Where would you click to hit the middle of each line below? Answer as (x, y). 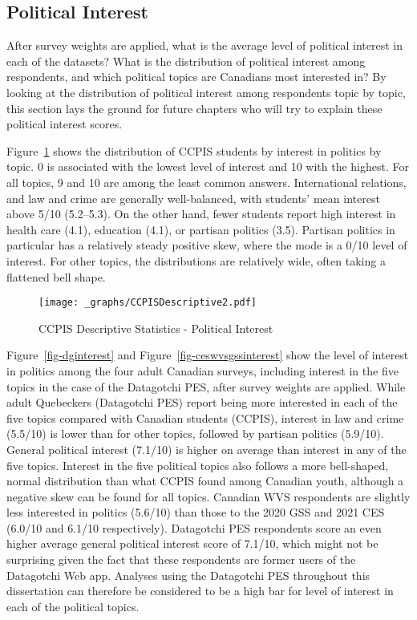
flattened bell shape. (56, 276)
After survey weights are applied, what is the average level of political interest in (204, 45)
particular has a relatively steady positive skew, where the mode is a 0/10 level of (207, 245)
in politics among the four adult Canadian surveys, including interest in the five (202, 370)
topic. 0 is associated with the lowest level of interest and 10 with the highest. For (208, 166)
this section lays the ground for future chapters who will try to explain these (194, 108)
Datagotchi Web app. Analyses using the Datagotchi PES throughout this (188, 575)
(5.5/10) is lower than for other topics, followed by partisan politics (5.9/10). (195, 434)
